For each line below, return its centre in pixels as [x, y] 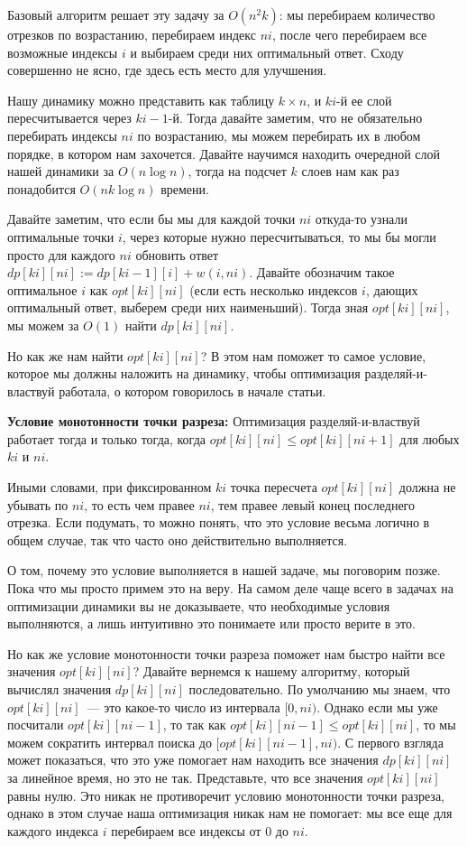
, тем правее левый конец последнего [313, 504]
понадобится [41, 188]
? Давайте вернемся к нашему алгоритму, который [271, 671]
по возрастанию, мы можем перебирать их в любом [279, 135]
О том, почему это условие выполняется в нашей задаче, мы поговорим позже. [224, 570]
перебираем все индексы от [186, 830]
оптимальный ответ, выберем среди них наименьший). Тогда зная [188, 307]
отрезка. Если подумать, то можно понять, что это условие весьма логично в [219, 522]
